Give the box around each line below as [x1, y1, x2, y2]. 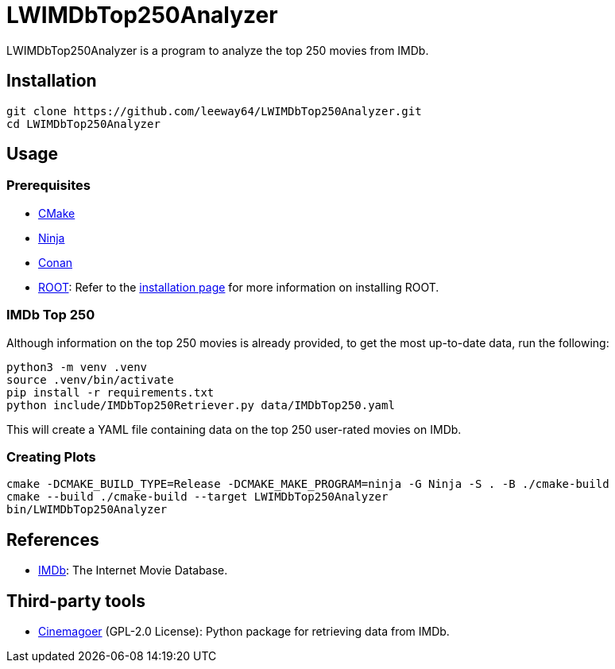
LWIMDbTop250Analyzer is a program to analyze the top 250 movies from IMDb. [6, 43, 429, 57]
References [6, 529, 99, 550]
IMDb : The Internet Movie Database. [38, 563, 228, 578]
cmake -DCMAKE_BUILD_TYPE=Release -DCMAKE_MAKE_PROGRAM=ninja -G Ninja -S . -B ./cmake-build [6, 478, 609, 491]
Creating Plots [6, 448, 96, 465]
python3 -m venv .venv [6, 360, 148, 373]
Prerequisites [6, 177, 91, 194]
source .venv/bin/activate [6, 373, 174, 386]
